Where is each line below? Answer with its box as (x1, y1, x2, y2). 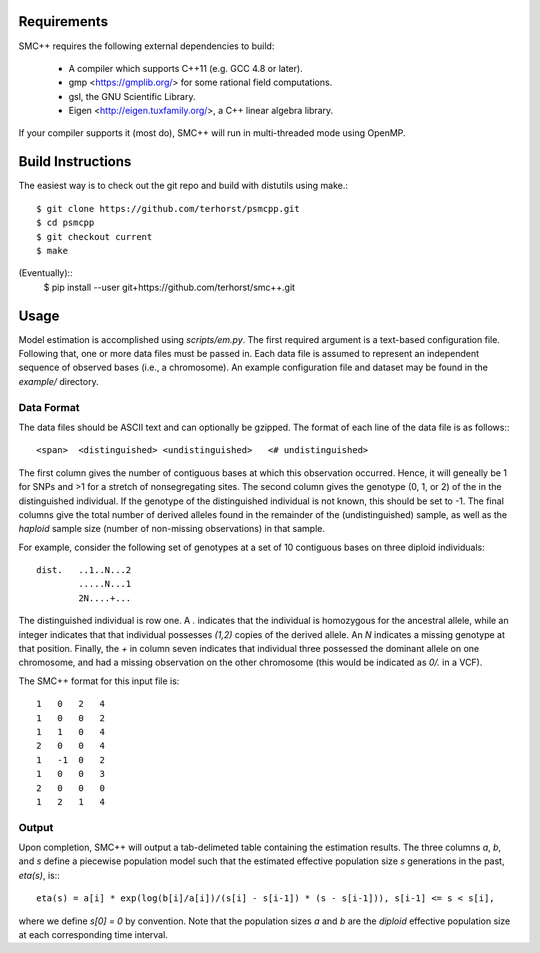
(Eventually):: (18, 267, 74, 279)
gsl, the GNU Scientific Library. (68, 90, 196, 102)
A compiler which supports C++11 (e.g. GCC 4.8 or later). (68, 62, 304, 74)
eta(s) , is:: (18, 869, 60, 881)
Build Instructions (18, 153, 132, 170)
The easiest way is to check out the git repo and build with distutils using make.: (18, 180, 349, 192)
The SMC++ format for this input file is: (18, 675, 180, 687)
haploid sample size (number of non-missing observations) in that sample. (18, 523, 325, 535)
